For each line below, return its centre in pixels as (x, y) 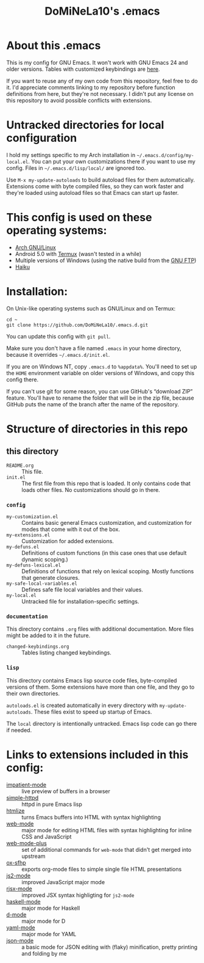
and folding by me (44, 953)
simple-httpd (23, 797)
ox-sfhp (16, 862)
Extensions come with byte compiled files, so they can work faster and (95, 186)
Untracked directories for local (85, 125)
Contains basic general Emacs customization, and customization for (107, 523)
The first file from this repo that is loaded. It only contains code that (106, 483)
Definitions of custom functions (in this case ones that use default (104, 553)
